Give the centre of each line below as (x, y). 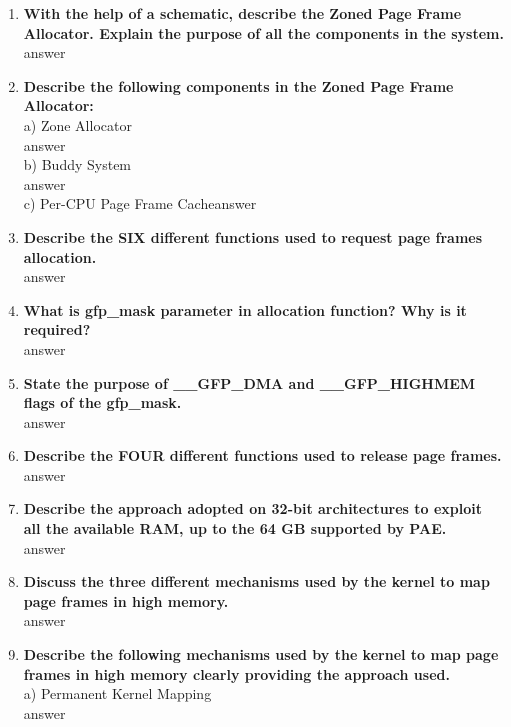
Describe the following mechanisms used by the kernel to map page (261, 654)
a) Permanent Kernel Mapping (117, 693)
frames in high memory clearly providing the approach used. (236, 673)
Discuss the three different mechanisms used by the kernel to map (256, 581)
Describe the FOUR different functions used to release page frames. (262, 455)
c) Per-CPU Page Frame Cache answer (140, 203)
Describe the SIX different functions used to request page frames (253, 236)
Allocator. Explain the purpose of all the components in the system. (263, 32)
